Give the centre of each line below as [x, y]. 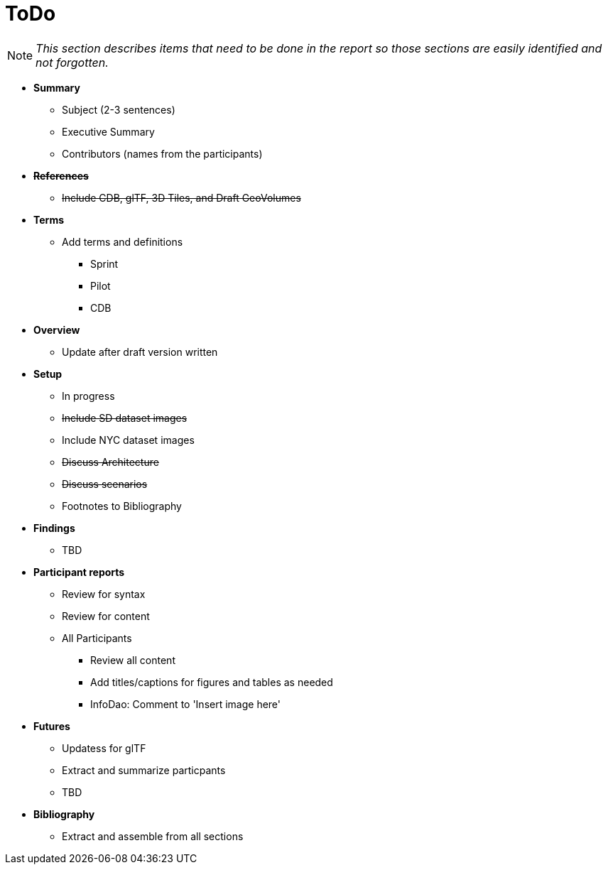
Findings [54, 528]
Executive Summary [108, 131]
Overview [57, 330]
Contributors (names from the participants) [162, 153]
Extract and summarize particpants [144, 770]
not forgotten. [72, 62]
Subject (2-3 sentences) [119, 109]
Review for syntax [104, 594]
